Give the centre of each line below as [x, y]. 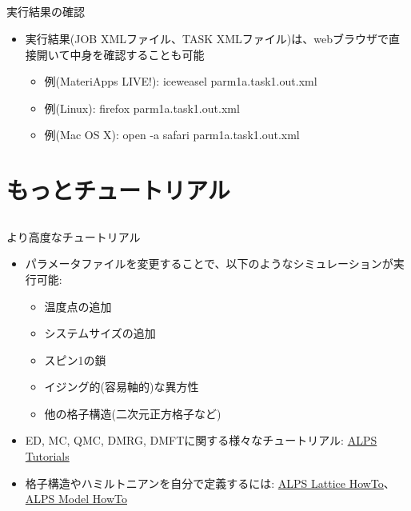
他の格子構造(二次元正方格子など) [133, 413]
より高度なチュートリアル [74, 236]
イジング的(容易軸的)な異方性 [122, 387]
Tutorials [47, 456]
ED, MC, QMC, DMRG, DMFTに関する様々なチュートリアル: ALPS [201, 440]
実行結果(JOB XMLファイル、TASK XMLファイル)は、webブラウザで [207, 38]
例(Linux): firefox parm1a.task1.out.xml [142, 108]
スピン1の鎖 [75, 359]
